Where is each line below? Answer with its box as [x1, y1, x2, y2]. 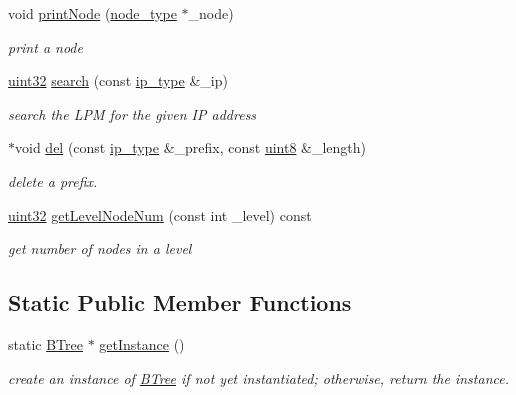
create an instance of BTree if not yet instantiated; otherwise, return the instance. [8, 367, 509, 388]
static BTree [8, 333, 83, 354]
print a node [8, 36, 83, 57]
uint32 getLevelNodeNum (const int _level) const [8, 204, 312, 225]
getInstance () [99, 333, 185, 354]
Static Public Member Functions [8, 287, 352, 318]
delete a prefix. [8, 170, 98, 191]
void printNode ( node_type [8, 3, 177, 23]
